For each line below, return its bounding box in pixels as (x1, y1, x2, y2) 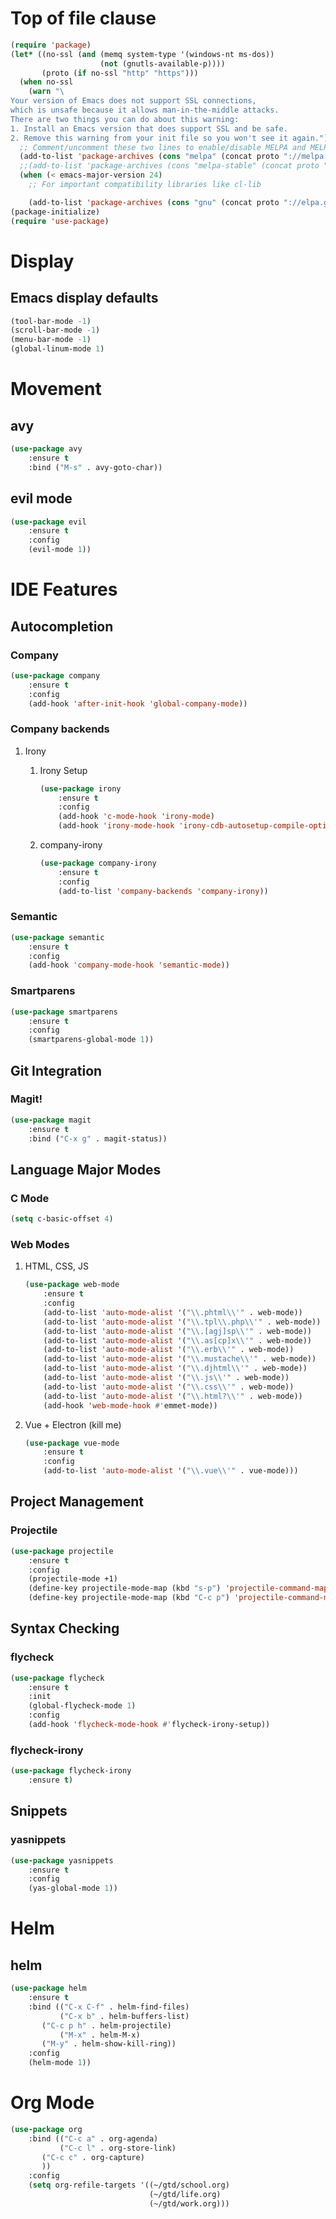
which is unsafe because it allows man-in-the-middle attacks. (10, 105, 280, 116)
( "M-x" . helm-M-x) (59, 2030, 141, 2040)
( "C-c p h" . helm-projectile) (41, 2020, 172, 2031)
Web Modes (10, 1237, 70, 1251)
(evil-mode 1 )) (28, 545, 92, 555)
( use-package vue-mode (24, 1438, 120, 1448)
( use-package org (10, 2124, 83, 2134)
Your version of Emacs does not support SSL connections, (10, 96, 257, 106)
